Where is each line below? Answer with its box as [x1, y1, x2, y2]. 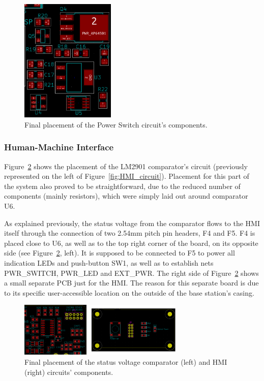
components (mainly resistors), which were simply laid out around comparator [4, 190, 248, 201]
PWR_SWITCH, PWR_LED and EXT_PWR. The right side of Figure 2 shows [4, 267, 259, 278]
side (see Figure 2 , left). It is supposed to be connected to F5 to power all [4, 247, 235, 258]
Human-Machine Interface [4, 141, 114, 153]
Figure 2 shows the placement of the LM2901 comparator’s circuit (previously [4, 161, 248, 171]
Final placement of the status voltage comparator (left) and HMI [24, 356, 227, 367]
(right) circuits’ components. [24, 366, 113, 377]
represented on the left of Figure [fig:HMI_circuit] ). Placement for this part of [4, 171, 249, 181]
